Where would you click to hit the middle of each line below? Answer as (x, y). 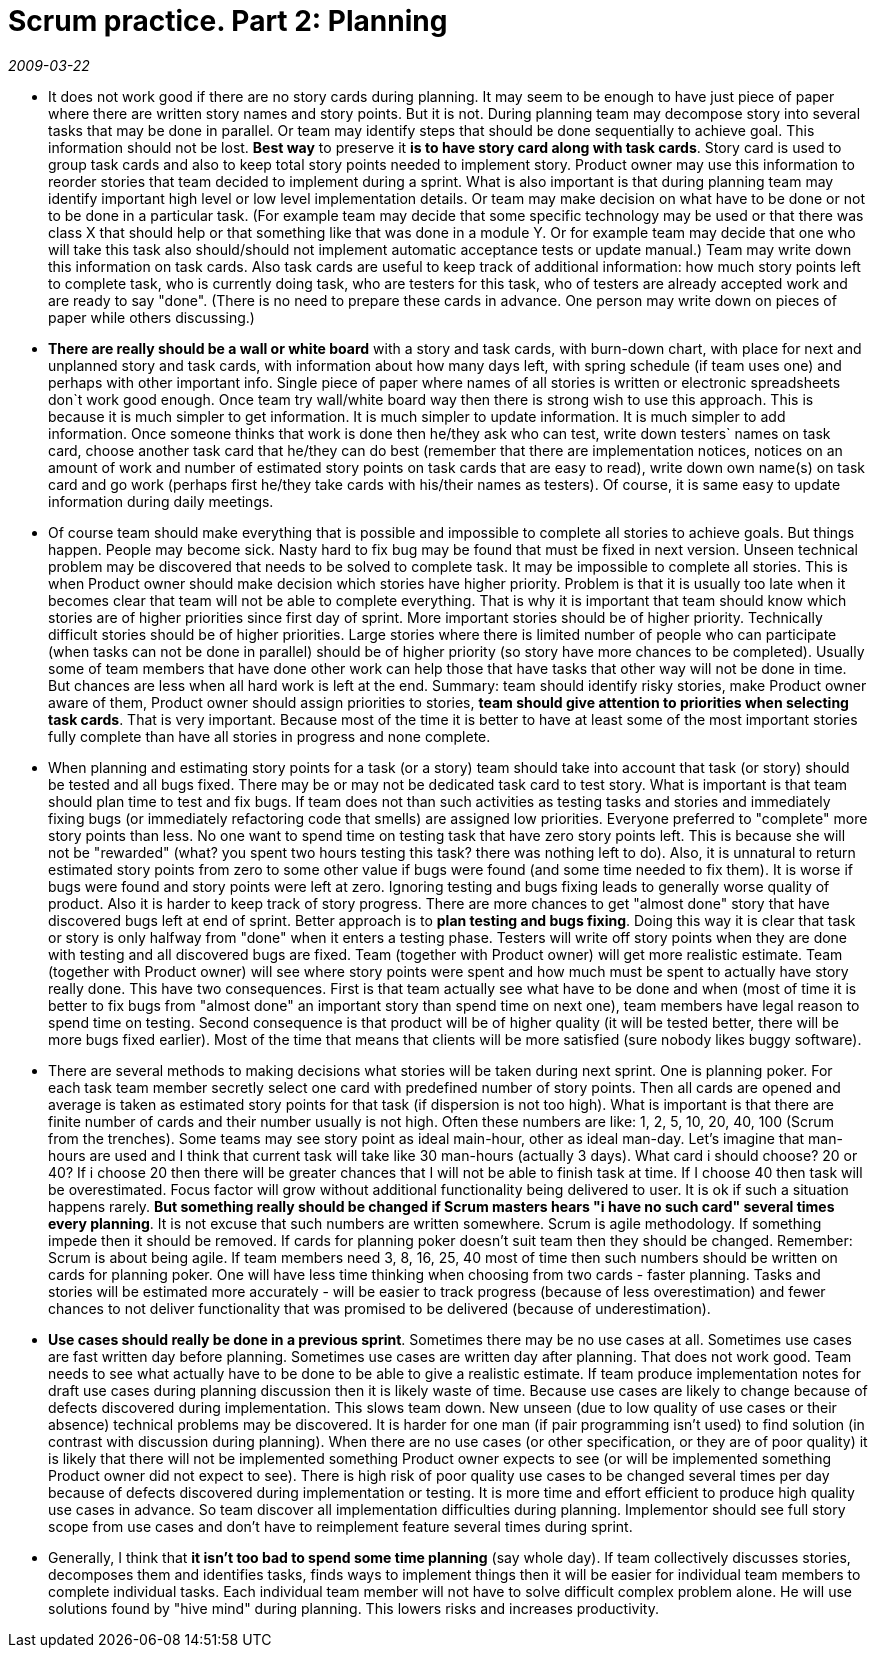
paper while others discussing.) (151, 317)
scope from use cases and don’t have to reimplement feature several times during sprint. (340, 1526)
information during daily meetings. (161, 501)
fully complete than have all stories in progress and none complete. (269, 736)
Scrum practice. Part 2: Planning (228, 21)
